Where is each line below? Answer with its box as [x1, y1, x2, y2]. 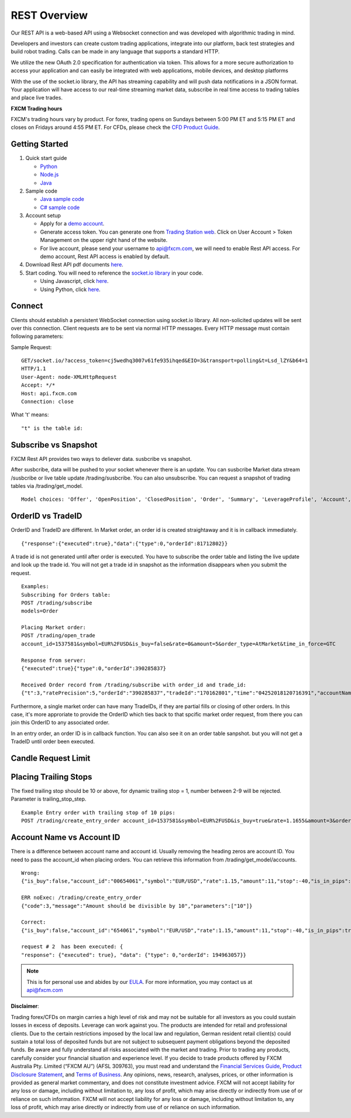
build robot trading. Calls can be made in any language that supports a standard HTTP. [11, 48, 220, 55]
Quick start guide [25, 155, 67, 162]
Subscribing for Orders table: [21, 592, 111, 598]
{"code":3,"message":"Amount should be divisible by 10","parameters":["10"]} [21, 902, 253, 909]
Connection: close [21, 398, 74, 405]
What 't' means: [11, 411, 49, 418]
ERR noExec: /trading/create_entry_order [21, 894, 142, 901]
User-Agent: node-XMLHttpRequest [21, 374, 117, 380]
